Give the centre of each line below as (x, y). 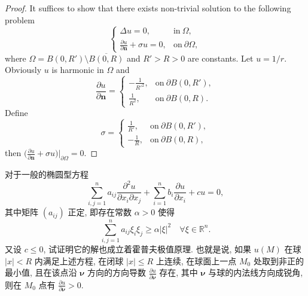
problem (20, 19)
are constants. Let (220, 58)
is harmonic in (78, 70)
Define (16, 113)
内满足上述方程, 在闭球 (79, 260)
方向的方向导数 (117, 272)
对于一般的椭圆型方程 (47, 174)
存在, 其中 (179, 272)
